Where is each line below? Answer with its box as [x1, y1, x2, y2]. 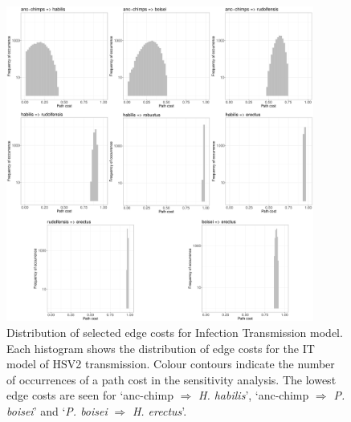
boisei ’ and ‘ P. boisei [6, 402, 108, 419]
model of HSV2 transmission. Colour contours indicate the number [6, 355, 335, 372]
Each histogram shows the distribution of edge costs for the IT [6, 339, 315, 356]
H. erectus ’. [132, 402, 187, 419]
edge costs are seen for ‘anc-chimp [6, 387, 173, 404]
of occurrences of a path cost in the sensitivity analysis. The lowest [6, 371, 337, 388]
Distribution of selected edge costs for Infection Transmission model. [6, 323, 343, 340]
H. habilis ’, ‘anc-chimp [198, 387, 309, 404]
